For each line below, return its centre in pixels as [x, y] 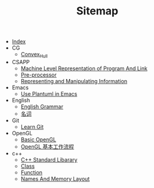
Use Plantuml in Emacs [49, 93]
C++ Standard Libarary [49, 159]
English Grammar [42, 107]
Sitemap [97, 11]
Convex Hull [34, 55]
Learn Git [32, 126]
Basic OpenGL [38, 140]
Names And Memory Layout [55, 178]
